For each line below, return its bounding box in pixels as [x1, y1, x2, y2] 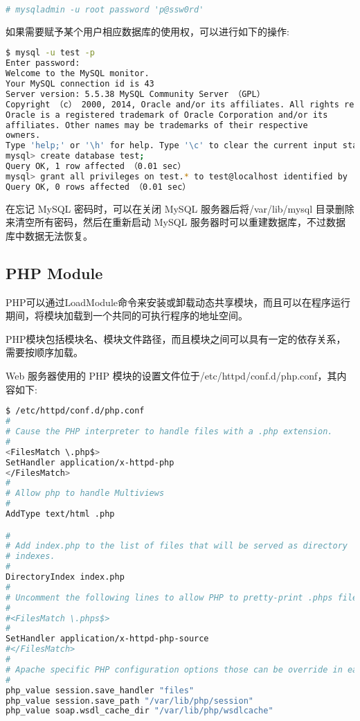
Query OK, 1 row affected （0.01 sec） [6, 161, 186, 172]
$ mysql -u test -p [6, 48, 95, 58]
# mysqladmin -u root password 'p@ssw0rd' [6, 5, 204, 15]
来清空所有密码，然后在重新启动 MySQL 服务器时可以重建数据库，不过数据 [6, 215, 345, 229]
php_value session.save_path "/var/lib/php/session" [6, 695, 253, 706]
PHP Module [6, 262, 103, 283]
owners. [6, 130, 41, 141]
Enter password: [6, 58, 80, 69]
